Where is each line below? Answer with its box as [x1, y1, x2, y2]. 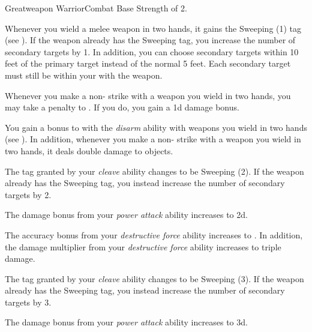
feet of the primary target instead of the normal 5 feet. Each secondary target [5, 57, 291, 70]
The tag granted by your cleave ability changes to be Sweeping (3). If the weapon [5, 272, 304, 285]
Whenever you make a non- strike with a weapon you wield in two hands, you [5, 89, 291, 101]
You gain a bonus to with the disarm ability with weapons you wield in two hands [5, 121, 307, 133]
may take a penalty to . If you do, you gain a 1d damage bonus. [5, 101, 239, 113]
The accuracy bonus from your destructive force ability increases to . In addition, [5, 228, 303, 241]
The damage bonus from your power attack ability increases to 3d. [5, 316, 248, 328]
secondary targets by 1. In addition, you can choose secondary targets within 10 [5, 45, 299, 58]
